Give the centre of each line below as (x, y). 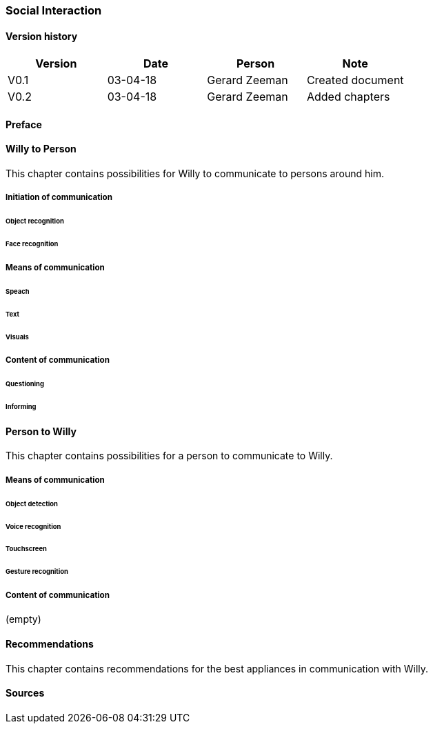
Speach (18, 291)
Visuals (17, 337)
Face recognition (32, 244)
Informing (21, 407)
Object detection (32, 503)
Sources (25, 693)
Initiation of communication (59, 198)
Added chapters (348, 97)
